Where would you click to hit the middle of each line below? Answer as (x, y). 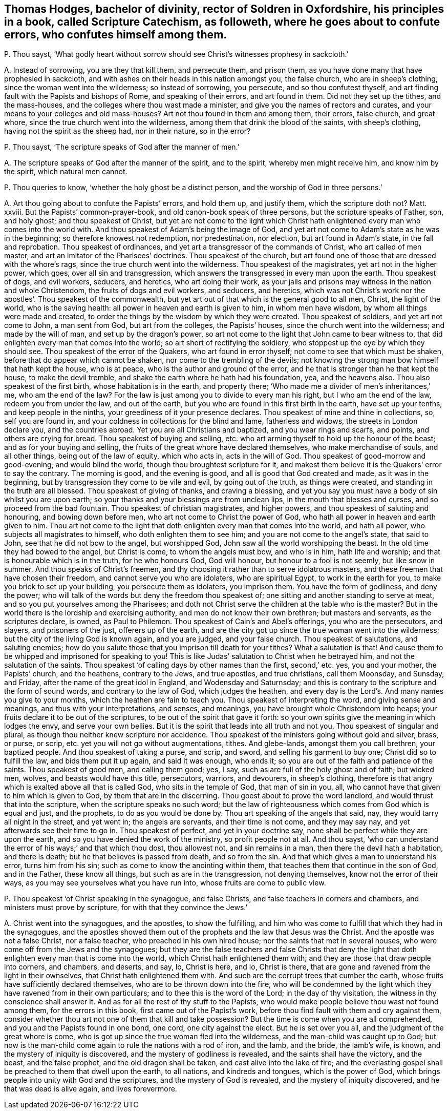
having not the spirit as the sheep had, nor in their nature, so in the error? (127, 131)
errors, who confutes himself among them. (116, 35)
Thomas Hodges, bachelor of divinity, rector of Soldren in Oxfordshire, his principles (224, 9)
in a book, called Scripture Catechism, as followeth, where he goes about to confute (222, 22)
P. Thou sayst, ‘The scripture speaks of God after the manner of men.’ (122, 147)
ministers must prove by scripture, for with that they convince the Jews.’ (126, 908)
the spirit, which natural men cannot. (66, 172)
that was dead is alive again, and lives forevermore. (91, 1089)
